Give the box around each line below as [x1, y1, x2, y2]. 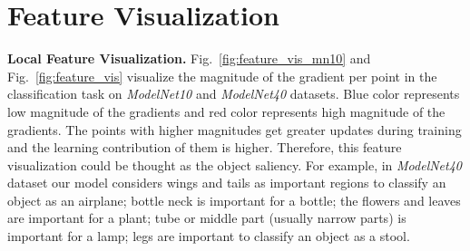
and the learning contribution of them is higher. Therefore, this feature [7, 138, 402, 157]
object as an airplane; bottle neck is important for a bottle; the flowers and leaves [7, 190, 461, 209]
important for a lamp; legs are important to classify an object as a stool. [7, 227, 410, 246]
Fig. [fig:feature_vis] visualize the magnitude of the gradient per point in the [7, 66, 437, 85]
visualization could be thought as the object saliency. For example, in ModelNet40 [7, 155, 463, 174]
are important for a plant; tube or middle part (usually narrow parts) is [7, 208, 406, 227]
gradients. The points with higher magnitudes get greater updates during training [7, 120, 462, 139]
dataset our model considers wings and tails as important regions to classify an [7, 173, 446, 192]
